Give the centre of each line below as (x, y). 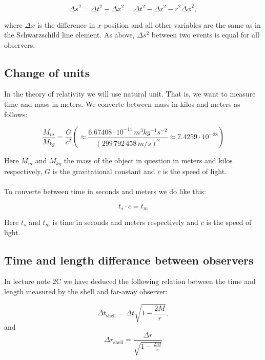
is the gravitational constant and (104, 171)
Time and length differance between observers (129, 260)
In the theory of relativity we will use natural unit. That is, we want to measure (130, 94)
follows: (16, 114)
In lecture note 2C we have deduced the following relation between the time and (130, 281)
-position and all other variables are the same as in (181, 24)
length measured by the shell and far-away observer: (86, 291)
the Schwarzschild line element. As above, (69, 35)
